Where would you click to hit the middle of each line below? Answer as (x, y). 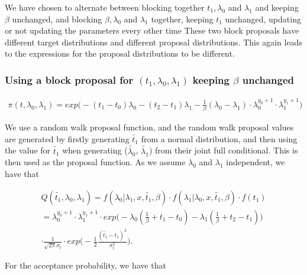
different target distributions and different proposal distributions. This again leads (153, 42)
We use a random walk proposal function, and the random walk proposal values (149, 127)
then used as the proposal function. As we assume (95, 162)
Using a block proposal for (69, 79)
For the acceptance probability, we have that (85, 265)
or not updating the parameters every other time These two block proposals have (152, 30)
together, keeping (182, 19)
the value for (28, 150)
